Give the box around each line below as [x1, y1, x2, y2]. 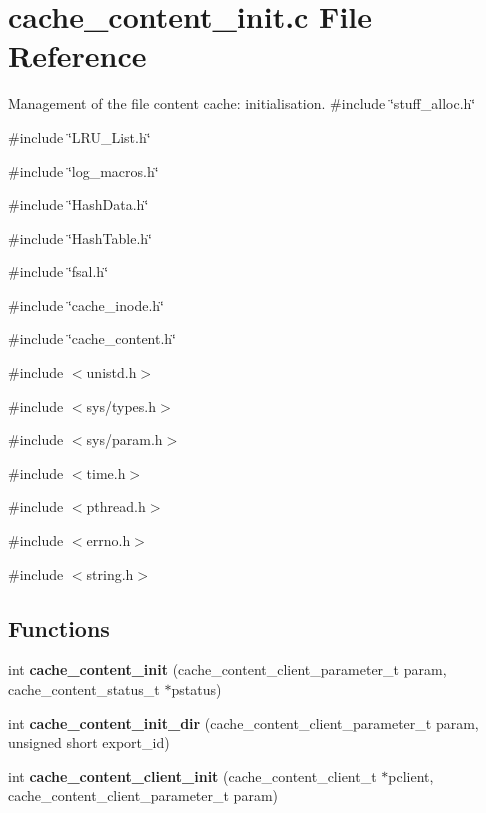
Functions [8, 612, 110, 643]
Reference [8, 35, 147, 76]
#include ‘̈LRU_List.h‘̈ [8, 126, 151, 147]
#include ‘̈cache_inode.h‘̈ [8, 294, 164, 315]
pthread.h [86, 496, 146, 517]
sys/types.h [86, 395, 157, 416]
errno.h [86, 530, 131, 551]
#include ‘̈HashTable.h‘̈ [8, 227, 152, 248]
